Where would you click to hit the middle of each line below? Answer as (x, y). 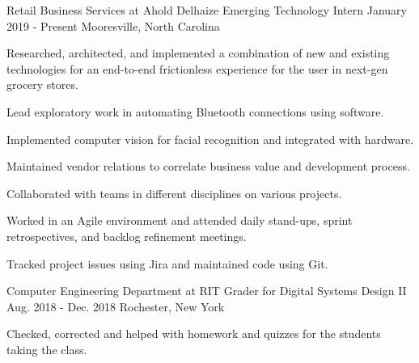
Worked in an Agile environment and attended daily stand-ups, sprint (180, 220)
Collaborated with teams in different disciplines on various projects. (174, 193)
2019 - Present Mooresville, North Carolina (113, 25)
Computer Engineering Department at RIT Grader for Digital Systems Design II (207, 291)
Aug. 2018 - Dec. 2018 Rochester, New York (116, 306)
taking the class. (47, 349)
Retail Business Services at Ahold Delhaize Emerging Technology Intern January (207, 10)
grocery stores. (42, 84)
